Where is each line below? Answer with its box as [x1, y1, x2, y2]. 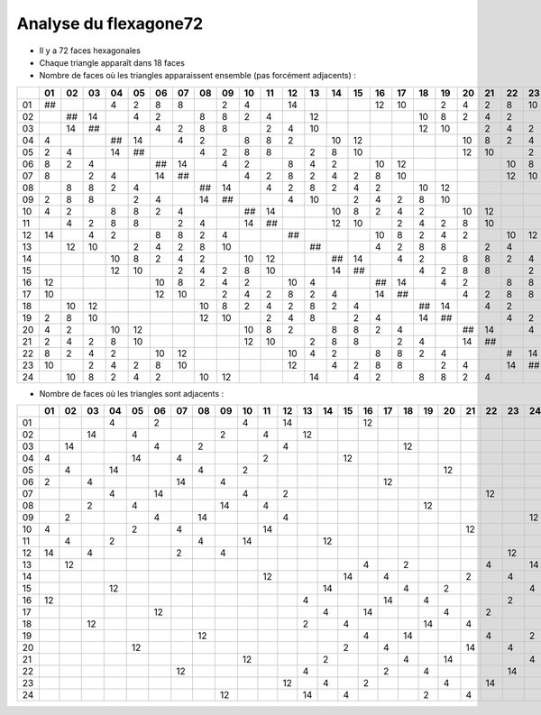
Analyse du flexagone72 [16, 14, 204, 33]
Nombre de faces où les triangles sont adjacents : [39, 388, 225, 399]
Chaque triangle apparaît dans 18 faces [39, 57, 185, 68]
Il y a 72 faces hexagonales [39, 45, 142, 56]
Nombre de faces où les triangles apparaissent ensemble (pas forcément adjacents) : [39, 70, 356, 81]
